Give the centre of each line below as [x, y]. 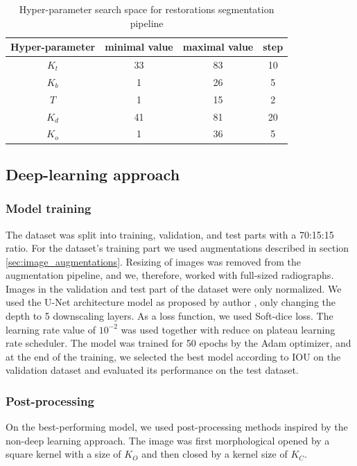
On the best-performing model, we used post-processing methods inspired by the [177, 427]
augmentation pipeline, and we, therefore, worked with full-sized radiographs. [170, 275]
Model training [49, 208]
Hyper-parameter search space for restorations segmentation [147, 9]
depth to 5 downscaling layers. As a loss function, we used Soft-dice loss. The [169, 316]
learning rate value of [51, 329]
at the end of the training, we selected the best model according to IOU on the [173, 356]
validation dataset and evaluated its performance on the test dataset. [152, 370]
